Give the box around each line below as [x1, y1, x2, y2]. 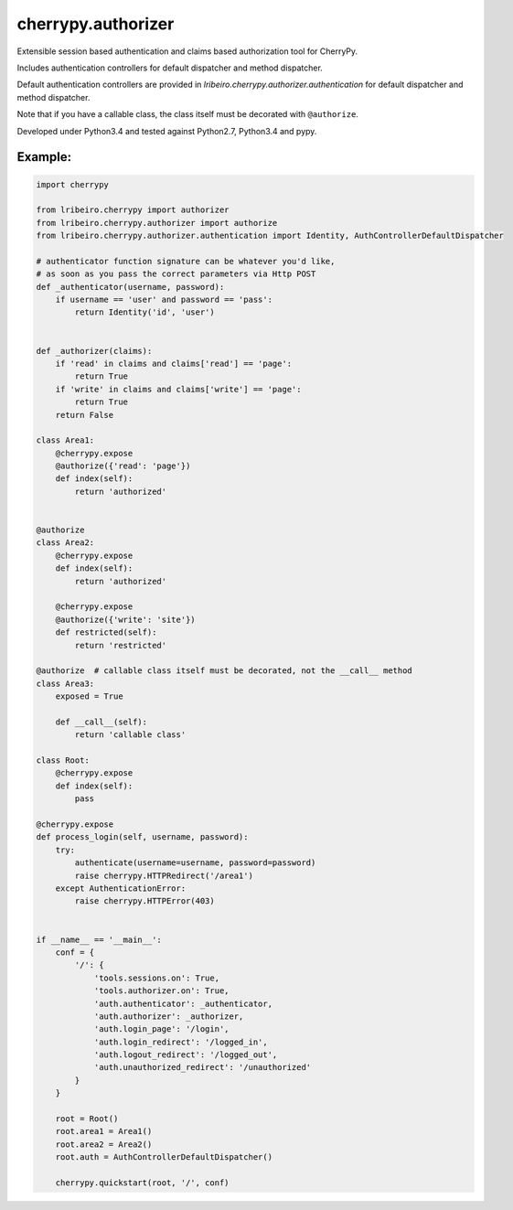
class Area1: [36, 435, 95, 445]
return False [55, 410, 114, 420]
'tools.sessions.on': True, [93, 972, 219, 983]
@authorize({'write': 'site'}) [55, 614, 196, 625]
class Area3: [36, 678, 95, 689]
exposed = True [55, 691, 123, 701]
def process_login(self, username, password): [36, 832, 249, 842]
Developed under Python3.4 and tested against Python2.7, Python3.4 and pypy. [16, 125, 317, 136]
